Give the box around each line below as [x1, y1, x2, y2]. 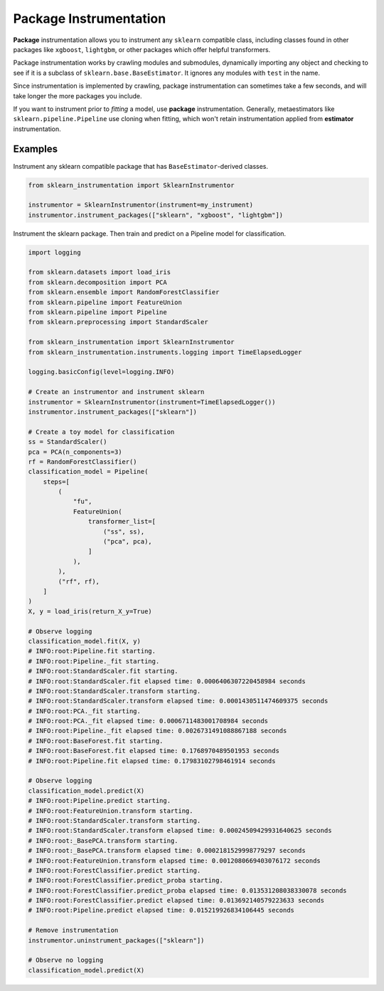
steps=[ [43, 477, 70, 486]
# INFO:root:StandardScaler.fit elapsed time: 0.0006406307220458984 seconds [28, 677, 306, 685]
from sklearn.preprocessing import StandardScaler [28, 318, 209, 326]
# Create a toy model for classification [28, 427, 175, 436]
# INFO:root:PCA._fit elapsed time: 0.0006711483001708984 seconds [28, 717, 269, 725]
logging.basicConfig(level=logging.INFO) [28, 368, 175, 376]
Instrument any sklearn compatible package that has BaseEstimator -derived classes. [13, 162, 269, 170]
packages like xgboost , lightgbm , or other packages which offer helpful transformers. [13, 45, 271, 53]
